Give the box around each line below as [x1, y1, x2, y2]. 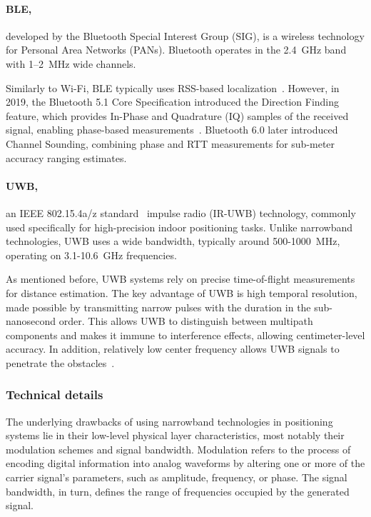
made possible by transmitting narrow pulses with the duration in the [6, 299, 311, 314]
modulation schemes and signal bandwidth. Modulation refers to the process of [6, 441, 351, 456]
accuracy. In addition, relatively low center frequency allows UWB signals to [6, 341, 340, 356]
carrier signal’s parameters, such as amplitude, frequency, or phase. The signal [6, 470, 347, 485]
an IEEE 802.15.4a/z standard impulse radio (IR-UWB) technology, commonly [6, 205, 356, 220]
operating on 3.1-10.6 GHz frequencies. [6, 247, 177, 262]
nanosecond [6, 313, 56, 328]
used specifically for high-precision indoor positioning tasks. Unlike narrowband [6, 219, 353, 234]
